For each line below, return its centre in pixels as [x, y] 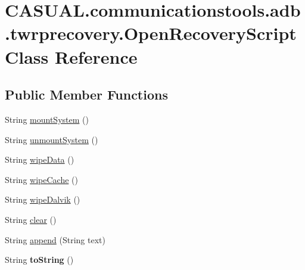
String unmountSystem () [52, 139]
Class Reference [71, 56]
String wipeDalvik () [43, 199]
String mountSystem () [47, 119]
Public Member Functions [86, 94]
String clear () [31, 219]
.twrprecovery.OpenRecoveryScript [151, 33]
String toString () [39, 260]
